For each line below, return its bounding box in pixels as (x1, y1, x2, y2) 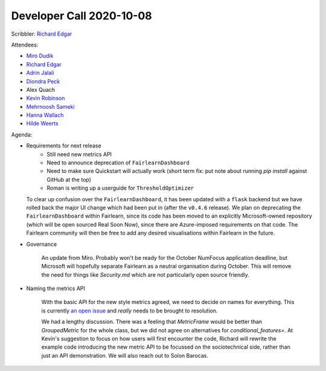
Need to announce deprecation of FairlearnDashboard (46, 159, 190, 166)
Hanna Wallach (26, 112, 64, 119)
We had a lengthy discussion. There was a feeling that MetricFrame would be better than (41, 318, 263, 326)
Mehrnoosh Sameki (26, 103, 75, 110)
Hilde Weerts (26, 120, 59, 127)
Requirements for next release (26, 142, 102, 149)
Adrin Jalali (26, 69, 54, 77)
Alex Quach (26, 86, 56, 93)
